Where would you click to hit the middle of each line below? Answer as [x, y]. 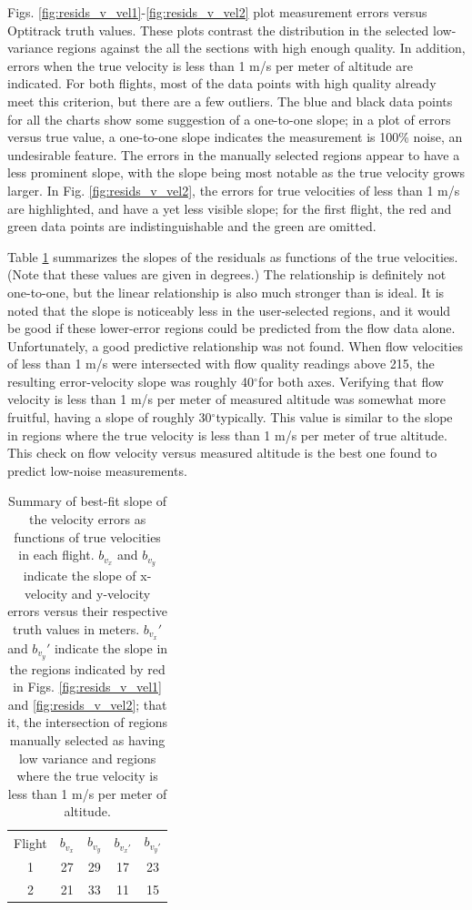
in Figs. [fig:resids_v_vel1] [88, 687]
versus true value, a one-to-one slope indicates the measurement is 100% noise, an [235, 137]
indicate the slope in [111, 647]
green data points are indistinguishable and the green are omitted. [192, 226]
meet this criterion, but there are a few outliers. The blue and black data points [230, 101]
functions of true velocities [87, 536]
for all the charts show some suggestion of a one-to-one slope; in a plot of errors [229, 119]
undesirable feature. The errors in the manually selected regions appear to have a [234, 154]
